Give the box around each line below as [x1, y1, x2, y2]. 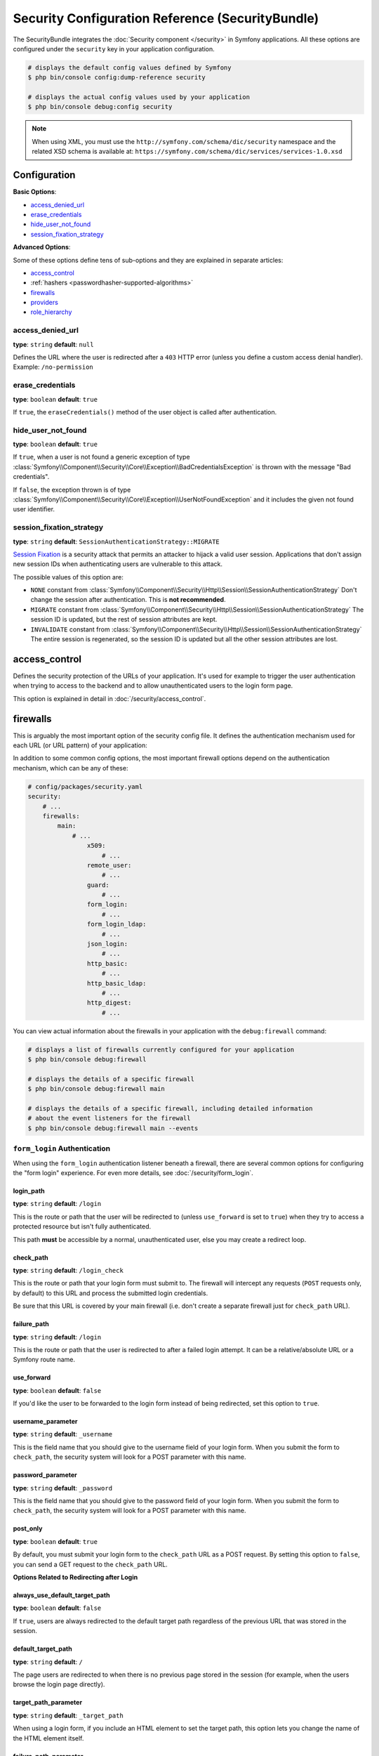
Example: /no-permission [13, 362, 94, 372]
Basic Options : [13, 188, 57, 196]
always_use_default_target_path [13, 1591, 110, 1599]
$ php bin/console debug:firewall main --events [27, 1124, 199, 1132]
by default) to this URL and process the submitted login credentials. [13, 1289, 208, 1297]
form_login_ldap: [86, 920, 147, 929]
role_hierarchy [30, 308, 72, 316]
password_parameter [13, 1471, 77, 1479]
